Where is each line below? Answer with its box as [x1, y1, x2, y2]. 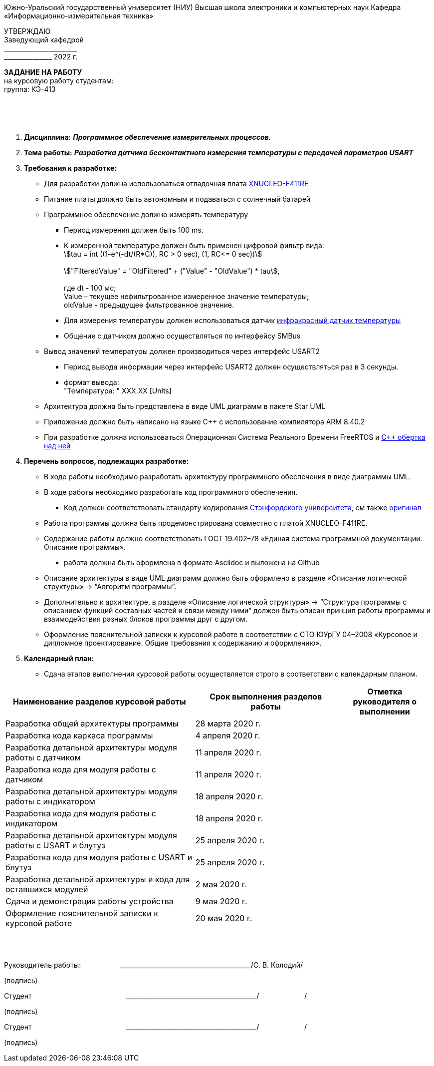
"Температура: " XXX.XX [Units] [64, 386, 172, 395]
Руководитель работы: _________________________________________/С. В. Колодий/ [4, 961, 303, 969]
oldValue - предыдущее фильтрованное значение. [64, 301, 234, 309]
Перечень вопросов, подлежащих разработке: [24, 457, 189, 465]
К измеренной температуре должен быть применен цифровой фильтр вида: [64, 241, 324, 250]
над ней [44, 441, 71, 450]
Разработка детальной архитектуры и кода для [5, 874, 190, 884]
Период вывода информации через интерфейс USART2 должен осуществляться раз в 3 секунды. [64, 362, 398, 371]
